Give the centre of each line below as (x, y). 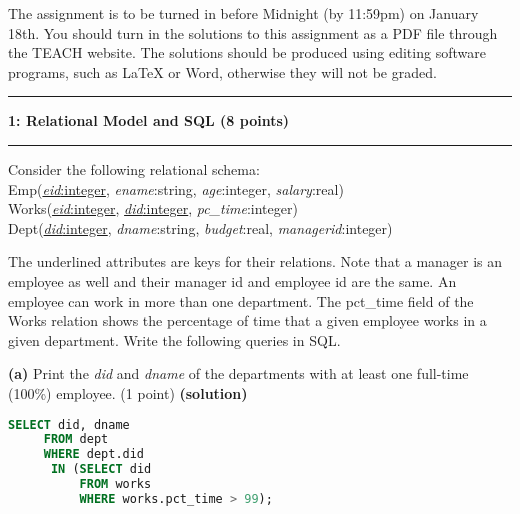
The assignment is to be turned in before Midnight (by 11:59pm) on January (243, 13)
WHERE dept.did (94, 454)
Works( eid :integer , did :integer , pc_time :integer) (153, 208)
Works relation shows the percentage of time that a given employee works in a (247, 320)
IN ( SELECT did (101, 469)
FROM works (115, 484)
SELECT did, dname (69, 424)
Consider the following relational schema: (134, 168)
